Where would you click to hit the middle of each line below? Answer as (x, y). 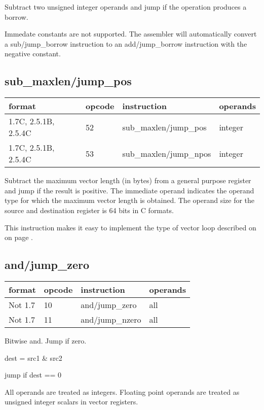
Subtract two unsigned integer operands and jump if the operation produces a (126, 7)
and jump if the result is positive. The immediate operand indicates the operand (129, 190)
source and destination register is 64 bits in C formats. (89, 210)
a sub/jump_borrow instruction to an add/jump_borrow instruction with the (126, 43)
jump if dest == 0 (33, 375)
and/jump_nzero (111, 319)
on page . (19, 237)
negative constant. (33, 54)
